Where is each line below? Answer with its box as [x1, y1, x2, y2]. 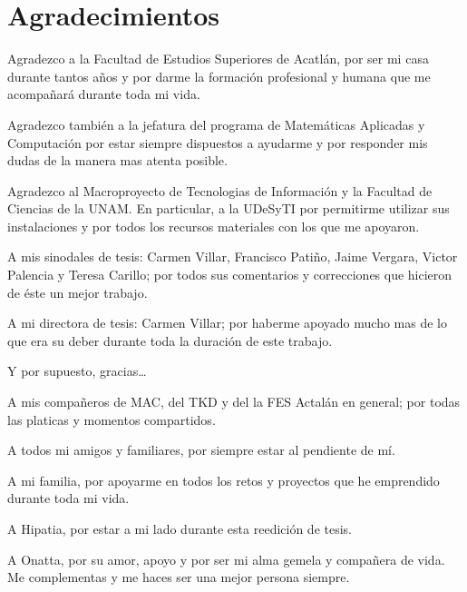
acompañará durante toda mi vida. [7, 84, 200, 104]
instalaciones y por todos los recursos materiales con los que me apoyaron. [7, 216, 420, 235]
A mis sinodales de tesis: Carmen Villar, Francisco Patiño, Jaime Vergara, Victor [7, 247, 458, 266]
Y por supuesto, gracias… [7, 361, 147, 380]
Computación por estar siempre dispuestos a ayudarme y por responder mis [7, 133, 428, 152]
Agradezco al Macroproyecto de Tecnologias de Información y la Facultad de [7, 181, 433, 200]
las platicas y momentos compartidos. [7, 409, 216, 429]
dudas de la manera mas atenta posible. [7, 151, 228, 170]
